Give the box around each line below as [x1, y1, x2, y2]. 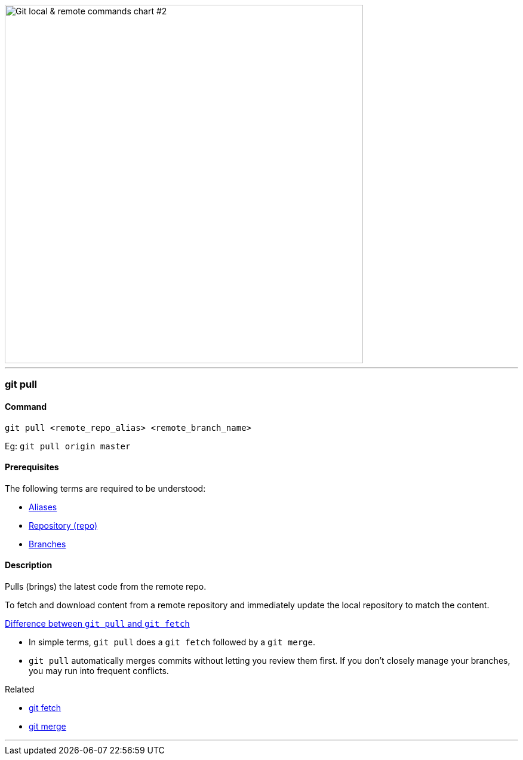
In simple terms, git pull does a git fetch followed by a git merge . [29, 637, 316, 648]
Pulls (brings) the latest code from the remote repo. [5, 581, 207, 592]
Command [5, 401, 47, 412]
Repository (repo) [29, 520, 98, 531]
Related [5, 684, 35, 695]
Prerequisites [5, 462, 59, 473]
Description [5, 560, 53, 571]
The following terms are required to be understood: [5, 483, 206, 494]
